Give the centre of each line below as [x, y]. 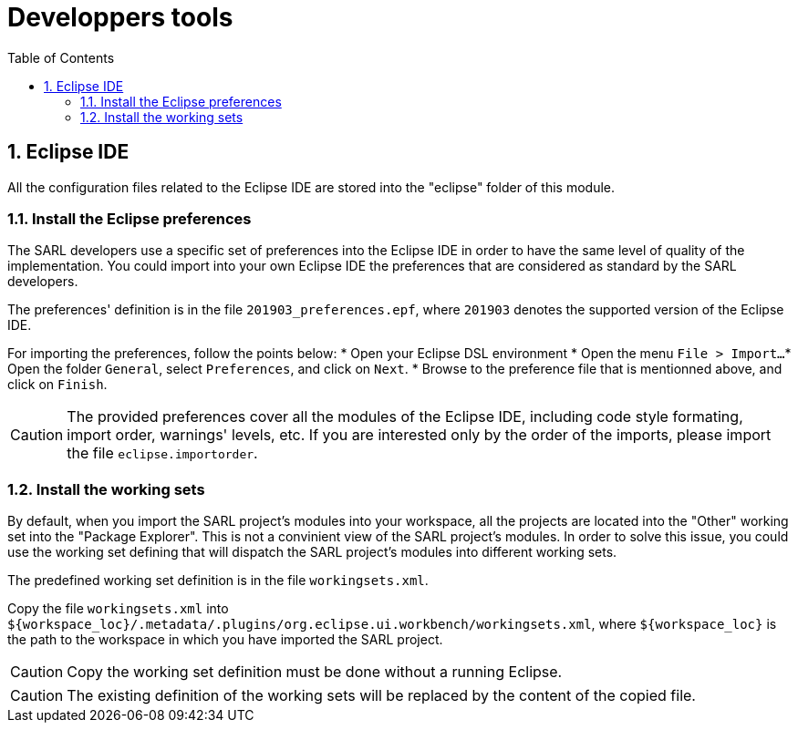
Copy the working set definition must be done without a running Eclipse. [315, 672]
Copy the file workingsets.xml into [118, 609]
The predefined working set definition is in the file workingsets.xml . [218, 581]
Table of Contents [61, 57]
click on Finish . [57, 385]
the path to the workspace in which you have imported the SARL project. [225, 640]
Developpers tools [120, 17]
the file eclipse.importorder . [162, 453]
